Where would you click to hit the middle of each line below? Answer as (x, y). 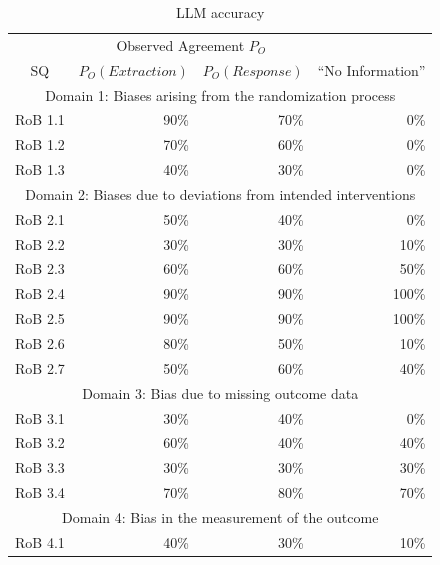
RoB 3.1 (40, 417)
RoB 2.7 (40, 367)
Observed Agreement (180, 44)
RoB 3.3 (40, 467)
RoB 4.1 (40, 541)
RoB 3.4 (40, 492)
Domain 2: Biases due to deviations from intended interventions (220, 193)
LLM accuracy (220, 12)
